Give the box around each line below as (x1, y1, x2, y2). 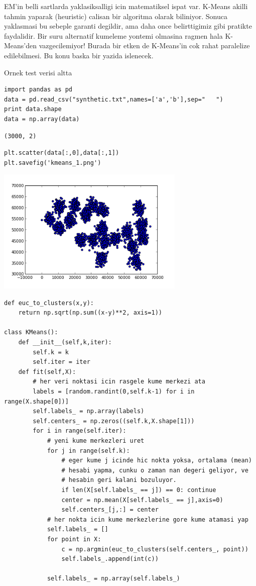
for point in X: (47, 535, 101, 543)
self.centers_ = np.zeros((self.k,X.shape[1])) (33, 417, 195, 425)
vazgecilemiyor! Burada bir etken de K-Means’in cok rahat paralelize (39, 40, 250, 51)
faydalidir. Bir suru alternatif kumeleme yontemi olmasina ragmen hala (4, 30, 223, 41)
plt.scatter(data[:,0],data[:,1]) (4, 149, 119, 157)
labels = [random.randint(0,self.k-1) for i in (33, 388, 195, 396)
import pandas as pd (4, 86, 73, 93)
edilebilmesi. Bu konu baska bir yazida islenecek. (4, 50, 154, 60)
